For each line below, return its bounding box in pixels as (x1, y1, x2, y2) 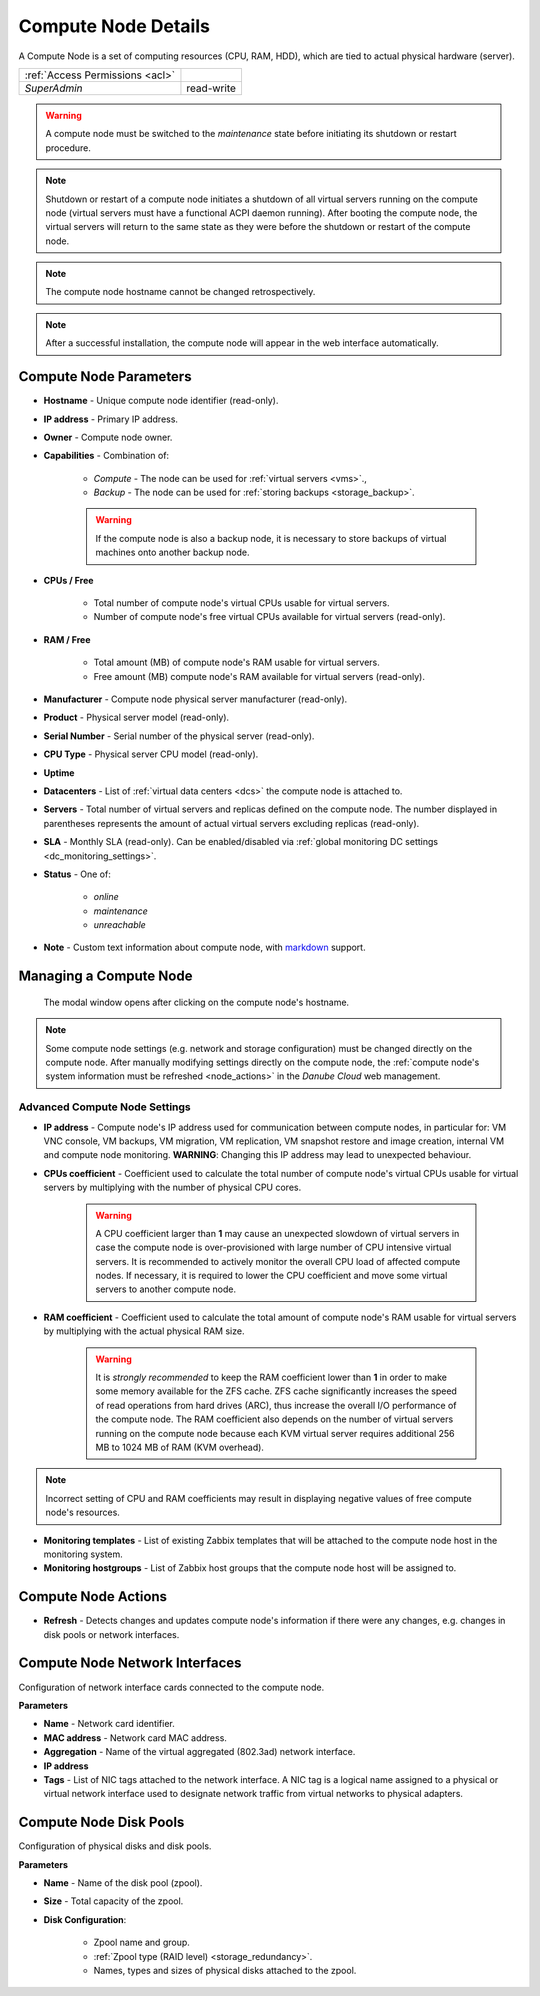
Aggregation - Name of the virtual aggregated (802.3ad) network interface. (43, 1746, 356, 1758)
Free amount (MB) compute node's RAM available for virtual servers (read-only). (93, 670, 425, 682)
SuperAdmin (24, 81, 84, 95)
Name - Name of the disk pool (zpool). (43, 1876, 203, 1889)
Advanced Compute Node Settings (18, 1100, 192, 1114)
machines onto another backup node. (95, 546, 250, 559)
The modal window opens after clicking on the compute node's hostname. (43, 996, 350, 1008)
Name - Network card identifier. (43, 1718, 175, 1730)
